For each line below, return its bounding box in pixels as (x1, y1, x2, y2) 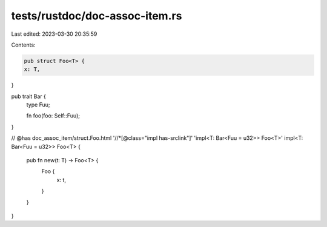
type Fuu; (26, 101, 50, 108)
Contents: (11, 41, 36, 48)
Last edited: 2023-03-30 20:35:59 (11, 30, 97, 38)
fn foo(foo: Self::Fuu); (26, 112, 81, 119)
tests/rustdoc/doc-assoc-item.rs (11, 9, 182, 22)
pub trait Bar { (11, 93, 47, 100)
